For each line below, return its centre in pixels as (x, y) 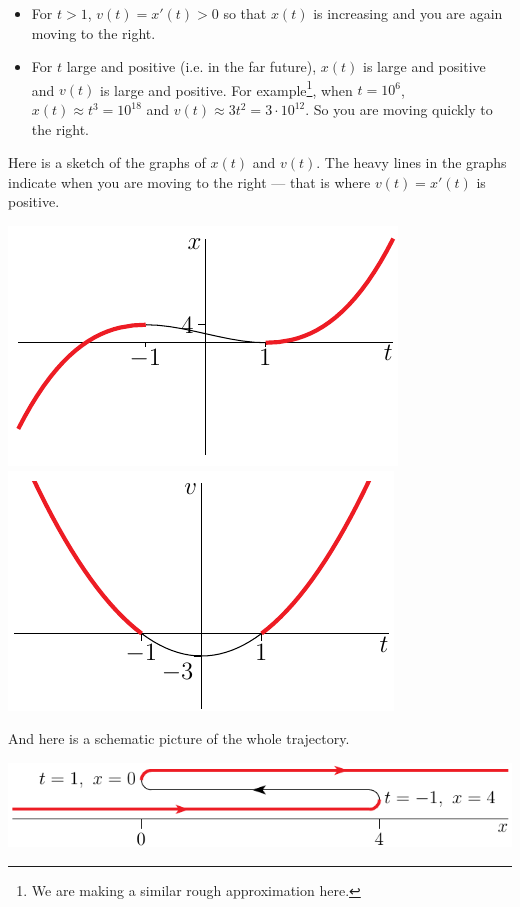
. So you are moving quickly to (399, 109)
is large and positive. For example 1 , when (226, 88)
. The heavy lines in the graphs (411, 162)
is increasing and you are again (408, 13)
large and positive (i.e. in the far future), (191, 66)
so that (245, 13)
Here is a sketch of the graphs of (107, 162)
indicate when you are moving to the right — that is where (189, 181)
